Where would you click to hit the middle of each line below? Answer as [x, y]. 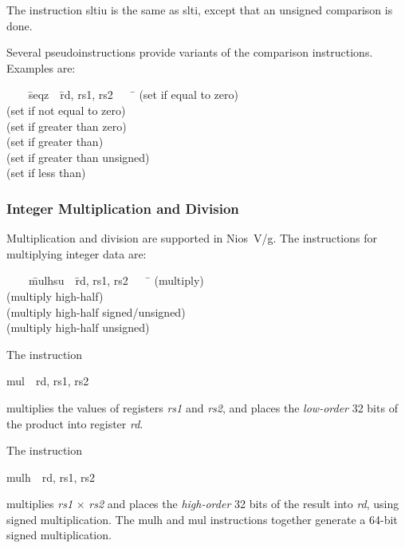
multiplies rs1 [40, 504]
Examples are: [41, 67]
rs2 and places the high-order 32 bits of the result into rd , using [244, 504]
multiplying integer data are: [77, 253]
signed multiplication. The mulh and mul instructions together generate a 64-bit [202, 519]
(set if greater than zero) [67, 126]
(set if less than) [46, 173]
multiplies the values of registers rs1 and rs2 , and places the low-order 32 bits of [202, 407]
